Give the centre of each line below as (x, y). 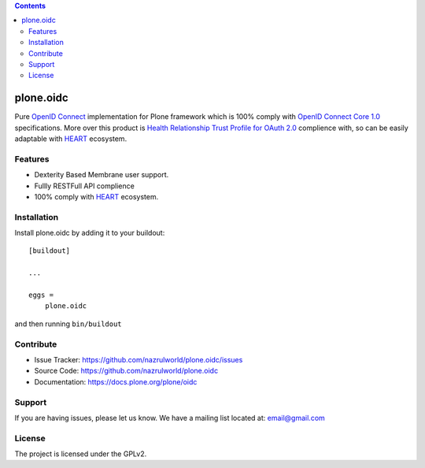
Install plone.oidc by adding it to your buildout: (90, 233)
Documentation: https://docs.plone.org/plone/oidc (116, 381)
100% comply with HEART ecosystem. (96, 196)
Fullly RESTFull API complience (85, 186)
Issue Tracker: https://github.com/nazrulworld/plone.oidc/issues (139, 359)
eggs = (41, 295)
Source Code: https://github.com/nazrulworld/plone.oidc (126, 371)
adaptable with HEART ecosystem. (71, 139)
